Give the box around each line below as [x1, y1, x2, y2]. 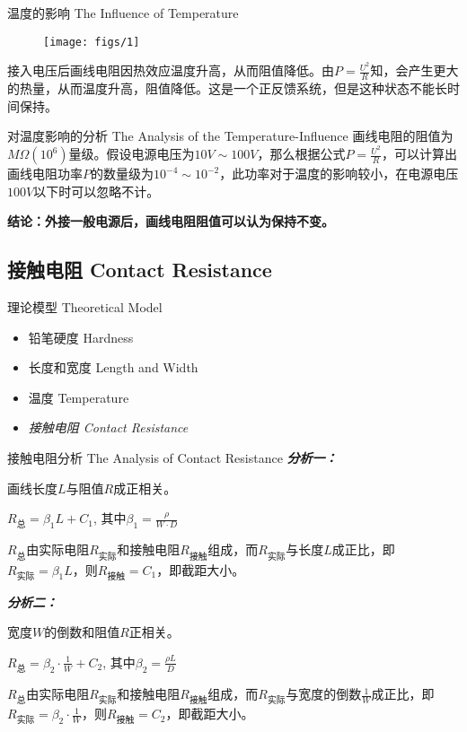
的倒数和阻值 [44, 623, 120, 641]
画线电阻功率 [7, 164, 83, 183]
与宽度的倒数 [286, 684, 362, 703]
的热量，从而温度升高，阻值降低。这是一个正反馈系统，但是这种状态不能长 [7, 79, 447, 98]
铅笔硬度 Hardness [28, 327, 134, 346]
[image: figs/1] [43, 35, 140, 48]
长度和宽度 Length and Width [28, 358, 198, 377]
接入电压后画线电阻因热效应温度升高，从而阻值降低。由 [7, 61, 334, 80]
